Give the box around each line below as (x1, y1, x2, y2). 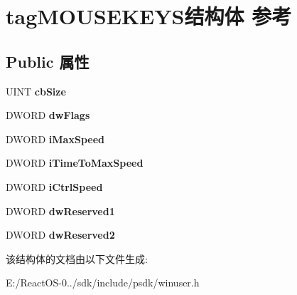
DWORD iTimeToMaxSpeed (6, 155, 144, 170)
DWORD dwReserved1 (6, 203, 115, 218)
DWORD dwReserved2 (6, 227, 115, 242)
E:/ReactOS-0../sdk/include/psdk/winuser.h (6, 275, 200, 290)
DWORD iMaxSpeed (6, 131, 104, 146)
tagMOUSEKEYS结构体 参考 (6, 1, 292, 31)
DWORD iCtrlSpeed (6, 179, 103, 194)
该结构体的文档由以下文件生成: (6, 251, 148, 266)
